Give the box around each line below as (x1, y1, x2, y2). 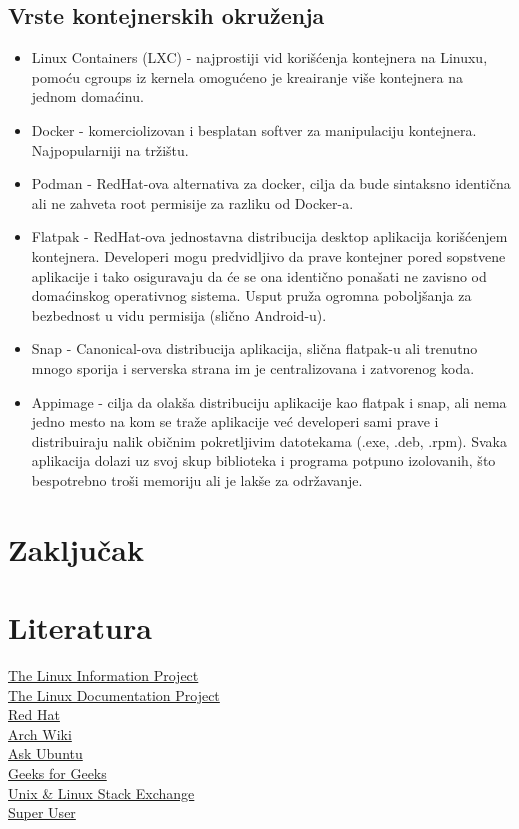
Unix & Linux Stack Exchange (8, 782, 195, 803)
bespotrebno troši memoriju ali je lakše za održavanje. (31, 469, 363, 490)
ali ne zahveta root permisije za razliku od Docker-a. (31, 192, 354, 213)
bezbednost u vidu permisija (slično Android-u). (31, 304, 327, 325)
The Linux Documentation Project (8, 684, 220, 705)
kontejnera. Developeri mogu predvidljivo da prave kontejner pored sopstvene (31, 245, 506, 266)
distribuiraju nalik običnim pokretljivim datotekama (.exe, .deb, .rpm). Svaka (31, 430, 507, 451)
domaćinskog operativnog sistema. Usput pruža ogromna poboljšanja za (31, 285, 472, 306)
